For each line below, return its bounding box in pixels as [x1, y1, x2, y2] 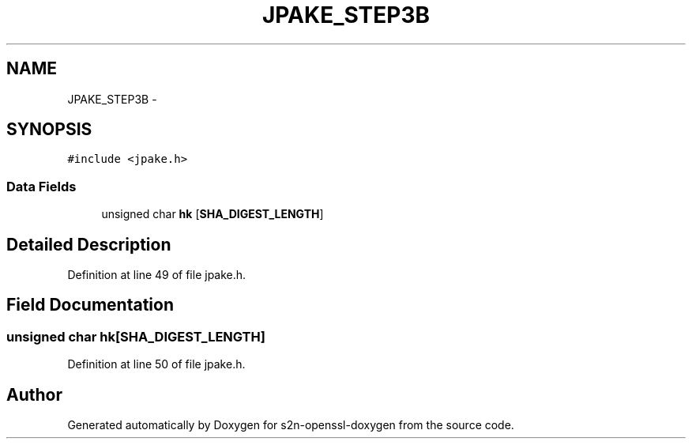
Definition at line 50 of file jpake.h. [67, 357, 246, 371]
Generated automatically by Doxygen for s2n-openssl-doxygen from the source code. [67, 418, 514, 432]
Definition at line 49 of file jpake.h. [67, 268, 246, 282]
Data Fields [6, 178, 77, 194]
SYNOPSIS [6, 119, 92, 140]
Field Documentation [6, 295, 174, 315]
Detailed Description [6, 234, 171, 255]
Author [6, 384, 62, 405]
